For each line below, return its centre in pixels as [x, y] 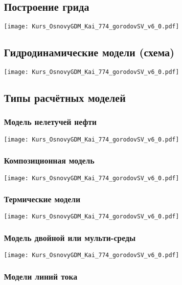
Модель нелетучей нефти [50, 122]
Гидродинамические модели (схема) [89, 52]
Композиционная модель [49, 160]
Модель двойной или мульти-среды [70, 238]
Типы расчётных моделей [65, 98]
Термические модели [42, 199]
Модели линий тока [41, 276]
